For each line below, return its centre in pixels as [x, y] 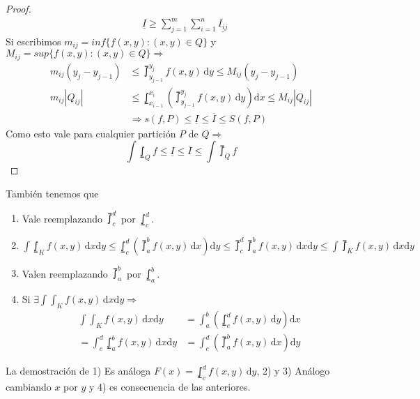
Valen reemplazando [65, 273]
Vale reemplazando [62, 218]
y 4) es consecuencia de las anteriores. [170, 386]
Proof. [18, 8]
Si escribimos [33, 41]
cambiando [29, 386]
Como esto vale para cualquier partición [91, 133]
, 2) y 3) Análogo [293, 371]
